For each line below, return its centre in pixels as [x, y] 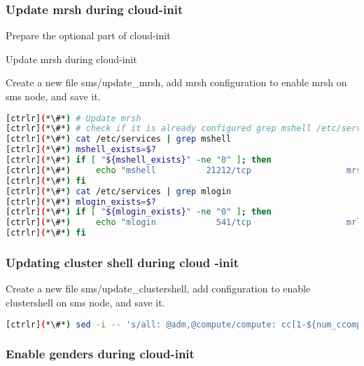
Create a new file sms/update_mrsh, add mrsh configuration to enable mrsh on [176, 82]
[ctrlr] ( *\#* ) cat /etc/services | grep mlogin [119, 191]
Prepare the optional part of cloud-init [88, 35]
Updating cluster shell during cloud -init [122, 263]
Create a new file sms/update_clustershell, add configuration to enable [158, 289]
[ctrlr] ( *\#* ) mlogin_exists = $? [81, 202]
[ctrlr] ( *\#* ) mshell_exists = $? [81, 150]
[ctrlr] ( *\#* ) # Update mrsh [73, 118]
